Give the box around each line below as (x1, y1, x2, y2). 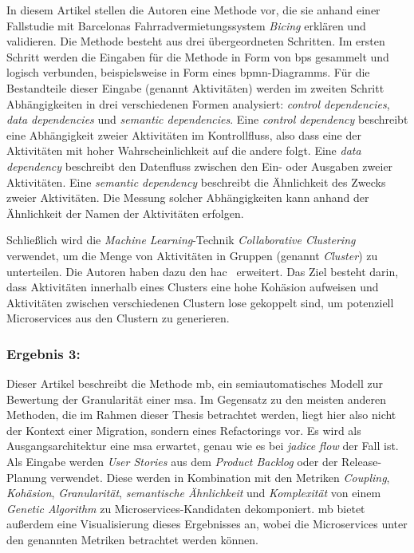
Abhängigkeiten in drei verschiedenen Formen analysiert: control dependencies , (6, 95, 390, 112)
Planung (6, 468, 47, 485)
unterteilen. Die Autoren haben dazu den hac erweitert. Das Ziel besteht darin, (6, 263, 399, 279)
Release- (341, 453, 382, 470)
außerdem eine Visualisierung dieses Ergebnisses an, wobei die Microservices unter (6, 515, 408, 532)
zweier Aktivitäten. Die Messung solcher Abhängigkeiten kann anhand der (6, 189, 369, 206)
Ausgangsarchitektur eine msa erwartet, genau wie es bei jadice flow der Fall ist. (6, 437, 399, 454)
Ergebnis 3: (6, 343, 81, 363)
